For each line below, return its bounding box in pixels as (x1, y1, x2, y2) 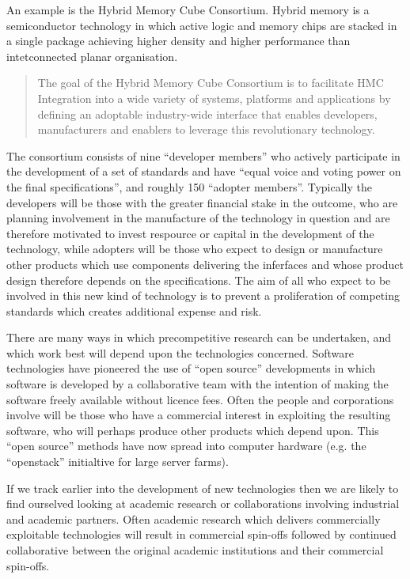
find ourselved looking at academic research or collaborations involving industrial (6, 495, 400, 512)
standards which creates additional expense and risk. (6, 302, 262, 319)
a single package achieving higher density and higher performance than (6, 32, 351, 49)
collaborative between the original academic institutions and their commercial (6, 542, 384, 558)
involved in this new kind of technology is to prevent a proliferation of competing (6, 287, 400, 304)
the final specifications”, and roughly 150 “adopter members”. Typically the (6, 178, 372, 195)
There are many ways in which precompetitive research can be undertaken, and (6, 329, 392, 346)
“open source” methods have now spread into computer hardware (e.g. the (6, 437, 366, 454)
